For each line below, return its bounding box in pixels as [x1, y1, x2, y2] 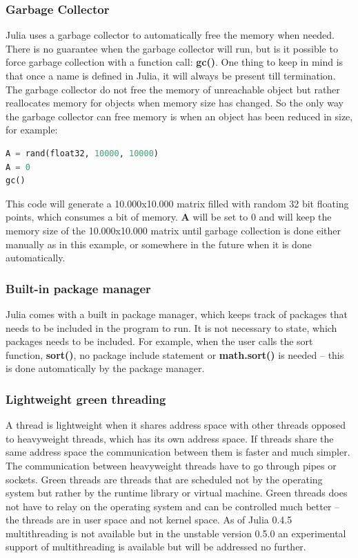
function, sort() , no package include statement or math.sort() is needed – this [6, 347, 344, 362]
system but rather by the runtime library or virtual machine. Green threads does [6, 485, 348, 500]
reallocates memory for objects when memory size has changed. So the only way [6, 95, 344, 110]
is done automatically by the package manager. [6, 361, 205, 375]
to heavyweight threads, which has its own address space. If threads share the [6, 431, 334, 445]
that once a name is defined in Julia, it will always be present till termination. [6, 68, 336, 82]
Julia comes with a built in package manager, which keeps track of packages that [6, 306, 348, 321]
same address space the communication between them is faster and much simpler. [6, 445, 350, 459]
